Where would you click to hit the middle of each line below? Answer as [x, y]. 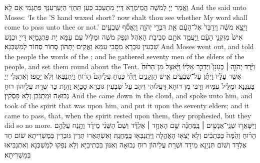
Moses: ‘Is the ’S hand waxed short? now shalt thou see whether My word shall [126, 17]
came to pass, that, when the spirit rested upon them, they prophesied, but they [128, 115]
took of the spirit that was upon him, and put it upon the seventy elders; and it [127, 105]
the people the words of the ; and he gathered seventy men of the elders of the [124, 56]
